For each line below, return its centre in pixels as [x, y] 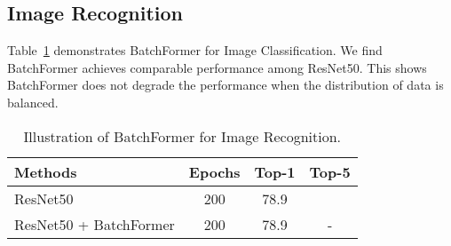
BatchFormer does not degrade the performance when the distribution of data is [225, 85]
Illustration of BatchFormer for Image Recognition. [182, 136]
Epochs [214, 171]
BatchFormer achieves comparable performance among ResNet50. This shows [217, 67]
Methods [46, 171]
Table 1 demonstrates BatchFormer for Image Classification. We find [195, 50]
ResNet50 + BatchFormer [95, 224]
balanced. [33, 102]
